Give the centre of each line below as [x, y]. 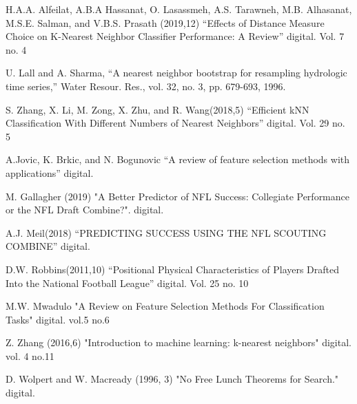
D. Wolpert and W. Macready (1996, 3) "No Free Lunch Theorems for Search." [172, 379]
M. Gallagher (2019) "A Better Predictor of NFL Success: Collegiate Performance [177, 196]
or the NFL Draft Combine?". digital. [85, 210]
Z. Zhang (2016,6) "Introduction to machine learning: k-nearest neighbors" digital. [178, 342]
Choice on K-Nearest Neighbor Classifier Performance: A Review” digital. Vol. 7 [175, 36]
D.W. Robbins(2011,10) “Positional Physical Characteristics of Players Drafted [173, 269]
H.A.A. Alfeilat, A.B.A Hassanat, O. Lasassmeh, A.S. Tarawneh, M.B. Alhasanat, [179, 9]
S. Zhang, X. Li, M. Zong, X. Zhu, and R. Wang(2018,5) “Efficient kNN [157, 109]
